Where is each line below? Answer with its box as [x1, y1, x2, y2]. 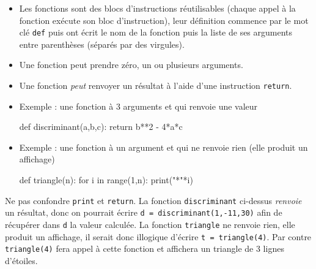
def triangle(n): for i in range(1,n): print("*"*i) [19, 173, 193, 186]
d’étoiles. [5, 254, 38, 267]
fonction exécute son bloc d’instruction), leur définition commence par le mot [19, 13, 309, 26]
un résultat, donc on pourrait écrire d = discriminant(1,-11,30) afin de [5, 206, 282, 219]
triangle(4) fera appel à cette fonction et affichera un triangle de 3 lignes [5, 242, 284, 255]
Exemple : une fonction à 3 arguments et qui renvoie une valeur [19, 99, 258, 112]
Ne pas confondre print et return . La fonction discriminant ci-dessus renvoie [5, 194, 302, 206]
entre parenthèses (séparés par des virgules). [19, 37, 185, 50]
